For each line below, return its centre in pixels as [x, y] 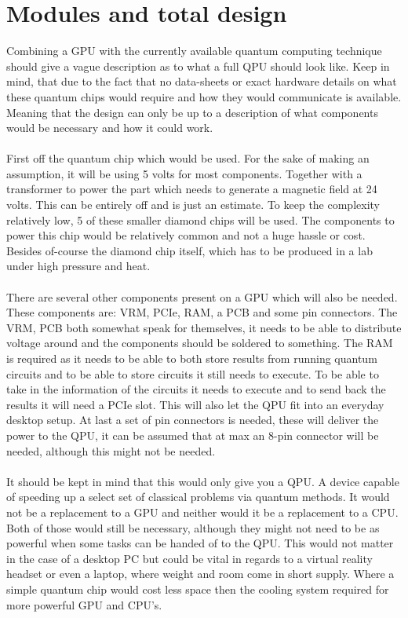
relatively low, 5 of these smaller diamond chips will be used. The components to [200, 219]
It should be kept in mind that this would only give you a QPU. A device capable [203, 481]
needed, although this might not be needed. [111, 450]
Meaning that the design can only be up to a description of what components [192, 112]
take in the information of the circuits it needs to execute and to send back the [196, 389]
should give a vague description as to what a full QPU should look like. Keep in [198, 66]
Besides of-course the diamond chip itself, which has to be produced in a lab [189, 250]
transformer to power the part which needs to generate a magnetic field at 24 [192, 189]
